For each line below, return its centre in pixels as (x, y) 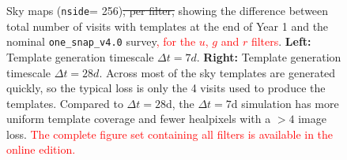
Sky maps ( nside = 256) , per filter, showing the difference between (168, 10)
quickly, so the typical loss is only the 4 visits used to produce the (166, 88)
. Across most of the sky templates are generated (217, 72)
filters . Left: (281, 41)
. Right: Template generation (269, 56)
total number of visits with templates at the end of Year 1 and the (168, 26)
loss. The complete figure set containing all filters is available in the (170, 134)
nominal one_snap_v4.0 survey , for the (101, 41)
